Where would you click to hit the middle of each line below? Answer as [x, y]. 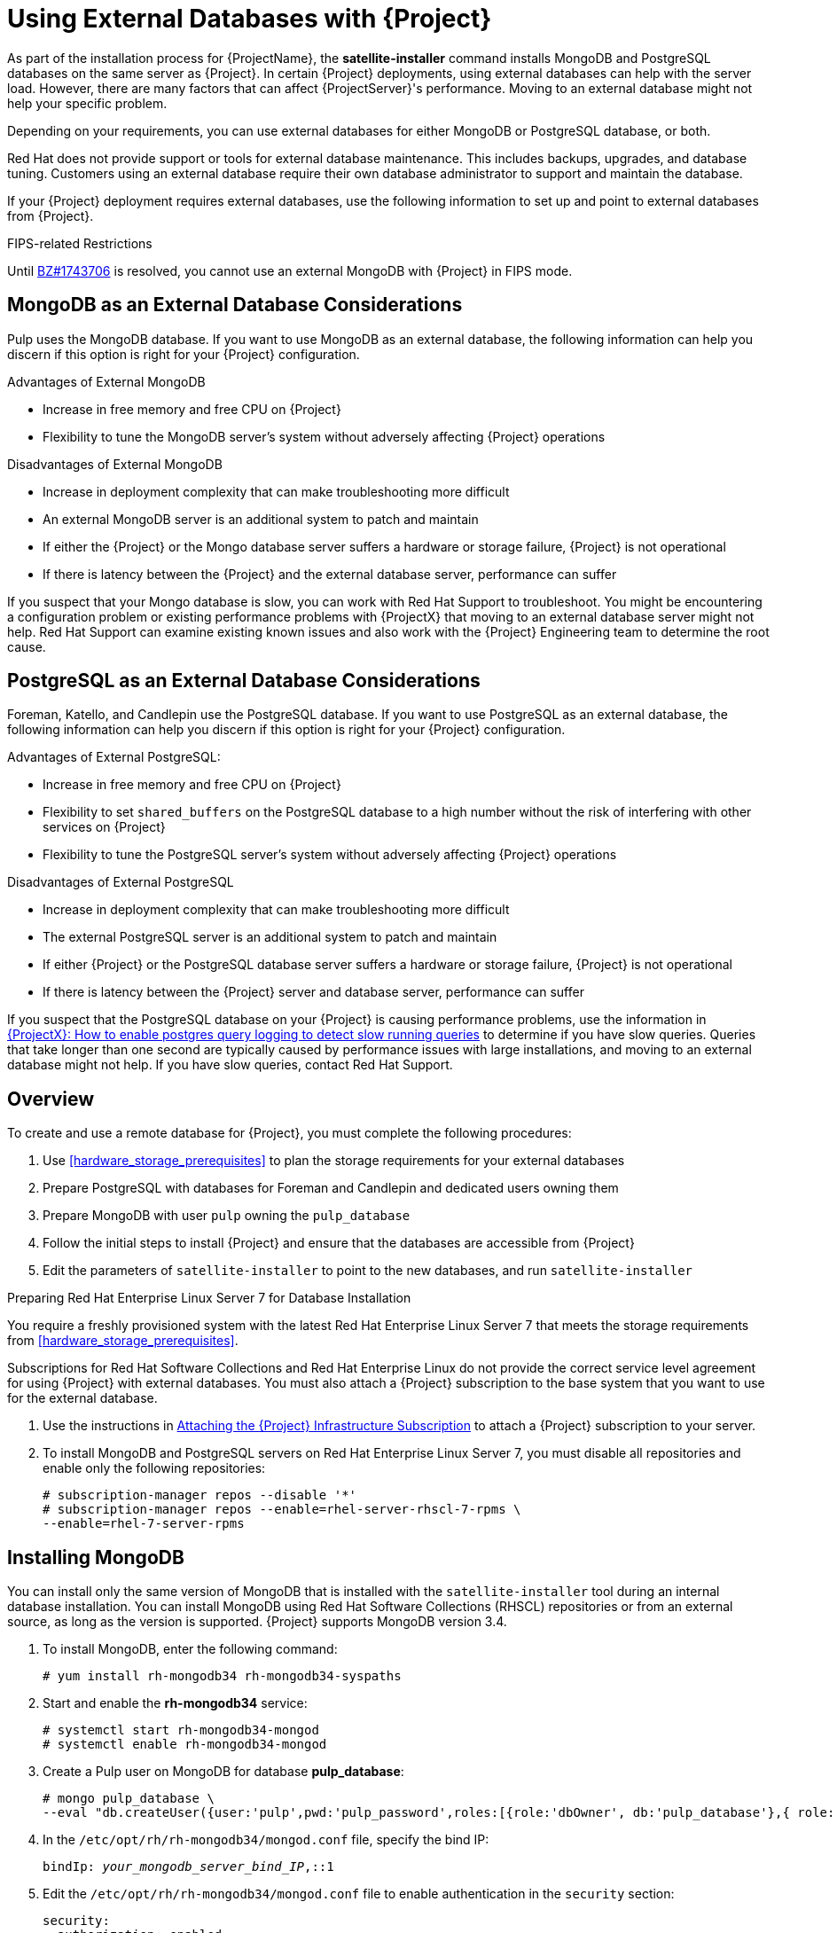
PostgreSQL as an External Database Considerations [244, 681]
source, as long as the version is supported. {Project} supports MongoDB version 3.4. [257, 1622]
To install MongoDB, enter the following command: [190, 1649]
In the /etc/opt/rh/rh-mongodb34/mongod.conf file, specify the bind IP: [266, 1840]
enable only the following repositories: [154, 1468]
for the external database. [82, 1398]
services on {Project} [104, 827]
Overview [51, 1099]
